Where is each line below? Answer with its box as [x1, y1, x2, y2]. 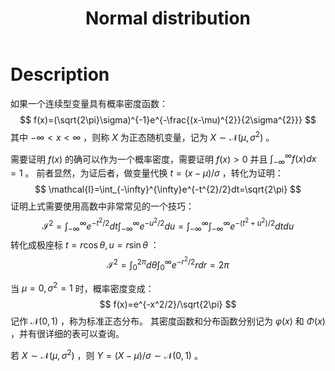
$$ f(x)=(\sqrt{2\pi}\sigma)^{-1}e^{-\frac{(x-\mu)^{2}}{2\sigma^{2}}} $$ [19, 113, 317, 126]
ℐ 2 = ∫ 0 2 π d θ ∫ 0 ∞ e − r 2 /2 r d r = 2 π [106, 255, 230, 273]
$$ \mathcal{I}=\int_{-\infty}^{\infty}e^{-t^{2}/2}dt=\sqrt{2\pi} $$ [34, 183, 302, 196]
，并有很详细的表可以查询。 [10, 328, 125, 340]
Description [10, 63, 110, 86]
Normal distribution [85, 7, 251, 30]
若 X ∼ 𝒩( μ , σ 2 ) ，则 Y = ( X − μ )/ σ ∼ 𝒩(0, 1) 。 [10, 348, 203, 362]
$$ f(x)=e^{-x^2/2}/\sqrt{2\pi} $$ [99, 298, 237, 311]
